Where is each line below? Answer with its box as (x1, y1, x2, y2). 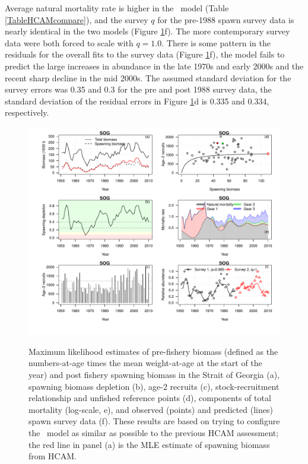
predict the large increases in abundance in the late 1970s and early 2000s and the (5, 59, 304, 72)
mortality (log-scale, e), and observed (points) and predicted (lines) (28, 403, 273, 415)
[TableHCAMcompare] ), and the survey (5, 13, 148, 26)
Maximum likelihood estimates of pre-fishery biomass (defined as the (28, 345, 278, 357)
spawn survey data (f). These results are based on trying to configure (28, 415, 280, 427)
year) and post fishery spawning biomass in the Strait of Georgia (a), (28, 368, 280, 381)
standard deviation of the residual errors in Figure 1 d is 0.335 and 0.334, (5, 94, 269, 107)
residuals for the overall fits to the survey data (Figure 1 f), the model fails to (5, 48, 285, 61)
